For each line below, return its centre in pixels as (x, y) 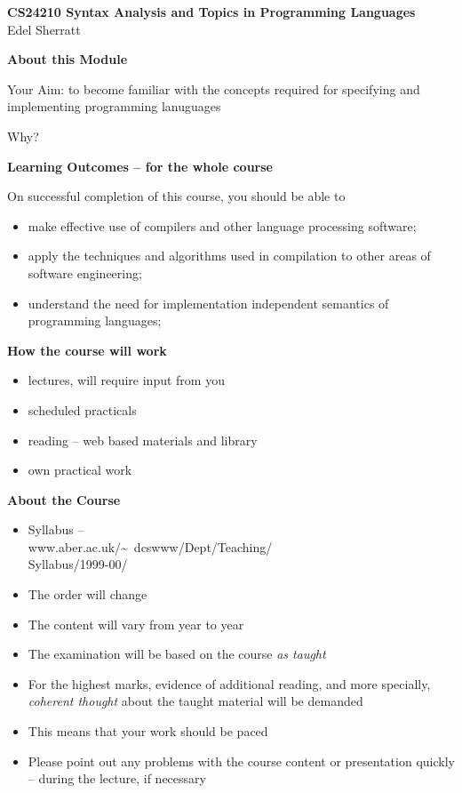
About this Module (68, 59)
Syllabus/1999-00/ (78, 564)
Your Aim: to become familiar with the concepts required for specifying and (214, 88)
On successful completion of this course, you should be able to (176, 196)
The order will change (88, 594)
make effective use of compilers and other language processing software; (222, 225)
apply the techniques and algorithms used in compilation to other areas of (229, 256)
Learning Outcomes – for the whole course (140, 166)
